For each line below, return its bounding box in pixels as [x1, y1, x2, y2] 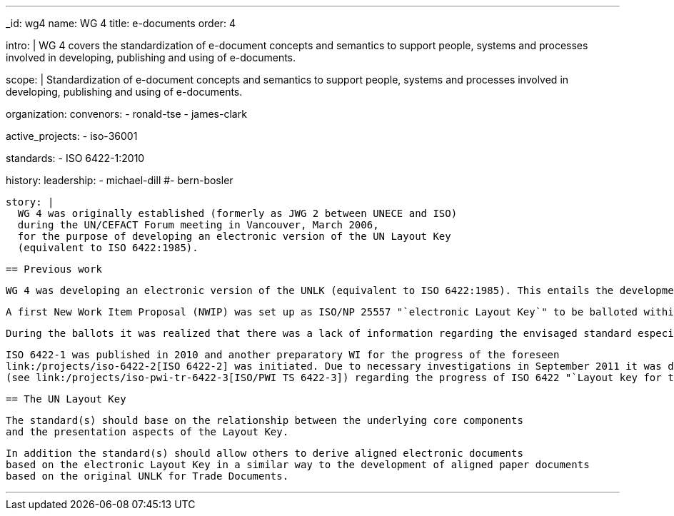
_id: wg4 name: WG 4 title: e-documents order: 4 [6, 17, 236, 29]
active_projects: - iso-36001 [6, 130, 138, 142]
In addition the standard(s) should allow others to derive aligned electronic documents [6, 447, 523, 459]
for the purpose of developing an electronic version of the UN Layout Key [17, 231, 451, 242]
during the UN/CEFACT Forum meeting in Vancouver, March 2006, [17, 219, 379, 231]
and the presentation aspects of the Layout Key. [6, 426, 289, 437]
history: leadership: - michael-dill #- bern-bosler [6, 174, 233, 186]
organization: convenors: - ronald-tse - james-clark [6, 108, 247, 120]
